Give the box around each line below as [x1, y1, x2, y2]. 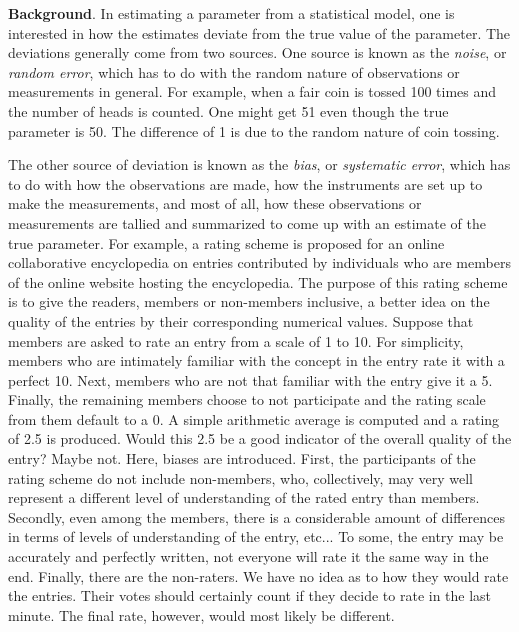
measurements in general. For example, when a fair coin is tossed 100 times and [8, 81, 497, 102]
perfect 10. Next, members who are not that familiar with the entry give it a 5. [8, 369, 493, 390]
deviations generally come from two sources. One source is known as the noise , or [8, 42, 507, 63]
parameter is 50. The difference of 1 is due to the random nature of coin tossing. [8, 120, 500, 141]
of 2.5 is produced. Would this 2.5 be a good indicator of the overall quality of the [8, 428, 512, 449]
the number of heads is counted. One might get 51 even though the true [8, 100, 449, 121]
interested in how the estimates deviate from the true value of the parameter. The [8, 22, 511, 43]
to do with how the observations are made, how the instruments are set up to [8, 173, 483, 194]
